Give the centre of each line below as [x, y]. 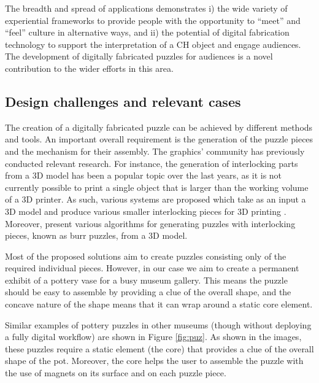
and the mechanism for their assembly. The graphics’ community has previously [155, 151]
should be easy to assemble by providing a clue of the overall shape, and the [148, 292]
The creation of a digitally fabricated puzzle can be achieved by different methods [159, 127]
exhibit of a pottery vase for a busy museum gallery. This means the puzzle [146, 280]
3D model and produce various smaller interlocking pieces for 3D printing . [146, 211]
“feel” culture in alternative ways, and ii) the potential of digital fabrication [147, 32]
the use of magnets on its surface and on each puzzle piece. [116, 373]
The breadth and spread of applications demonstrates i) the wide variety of [146, 8]
